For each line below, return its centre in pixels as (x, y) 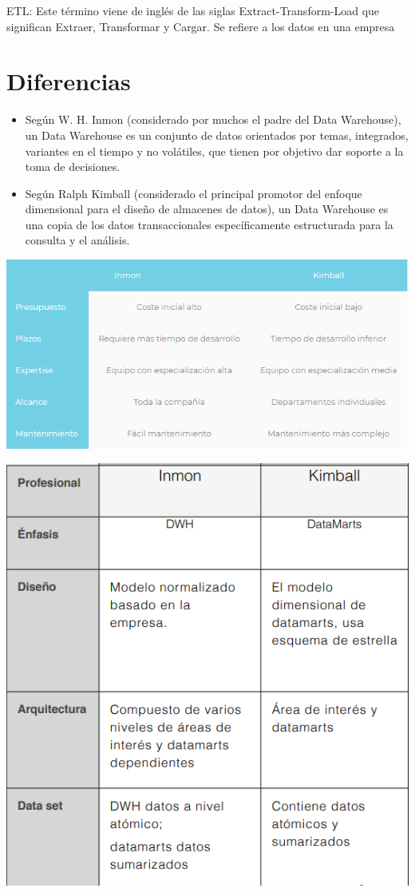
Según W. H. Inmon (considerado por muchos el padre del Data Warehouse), (213, 119)
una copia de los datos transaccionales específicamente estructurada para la (209, 224)
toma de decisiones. (73, 167)
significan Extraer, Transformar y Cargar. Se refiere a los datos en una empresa (201, 26)
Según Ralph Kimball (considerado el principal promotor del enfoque (194, 193)
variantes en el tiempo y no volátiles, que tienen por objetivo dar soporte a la (214, 151)
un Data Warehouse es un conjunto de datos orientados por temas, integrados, (217, 135)
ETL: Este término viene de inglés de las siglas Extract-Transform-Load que (193, 10)
